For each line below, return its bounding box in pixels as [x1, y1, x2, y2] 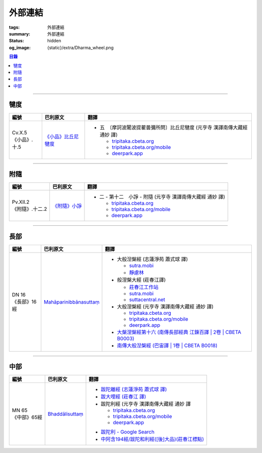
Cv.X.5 [12, 129, 28, 136]
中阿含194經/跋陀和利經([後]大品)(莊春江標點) [100, 436, 204, 443]
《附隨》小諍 [52, 202, 82, 209]
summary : [9, 31, 31, 36]
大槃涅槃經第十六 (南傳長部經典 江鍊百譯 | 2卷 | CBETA [117, 328, 242, 335]
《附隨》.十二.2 [12, 206, 47, 213]
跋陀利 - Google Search [100, 429, 155, 435]
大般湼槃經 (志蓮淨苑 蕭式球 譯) [117, 255, 188, 262]
